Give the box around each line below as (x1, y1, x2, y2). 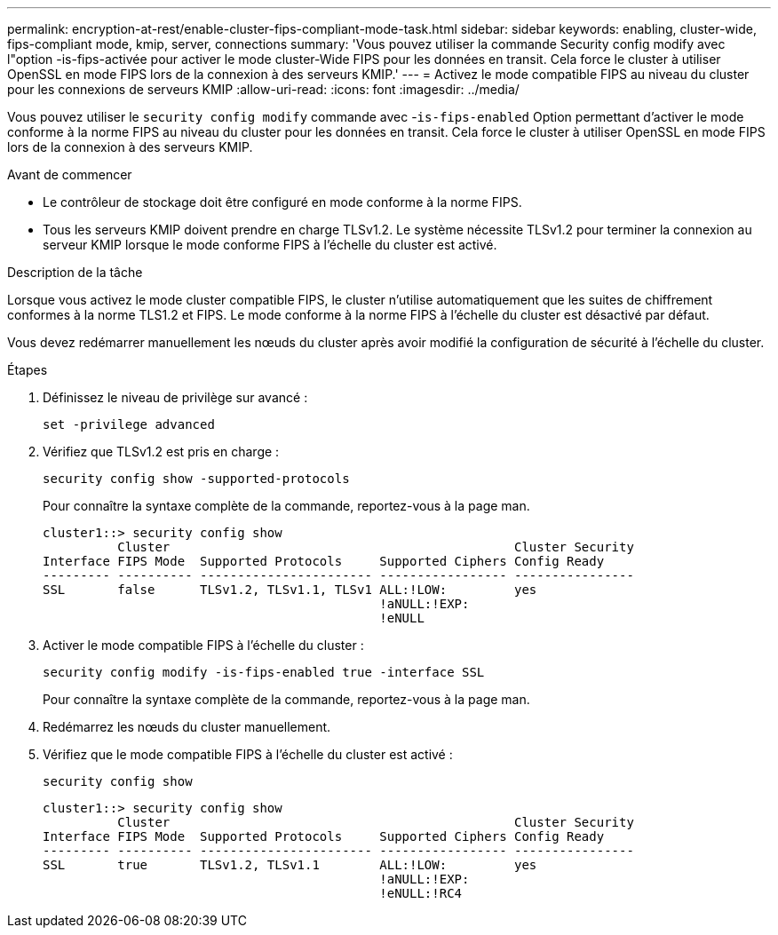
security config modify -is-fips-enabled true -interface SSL (43, 665, 485, 679)
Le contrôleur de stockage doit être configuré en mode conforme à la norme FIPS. (43, 194, 522, 210)
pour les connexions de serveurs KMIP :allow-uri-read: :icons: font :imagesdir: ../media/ (7, 82, 520, 97)
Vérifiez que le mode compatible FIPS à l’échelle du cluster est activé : (43, 747, 453, 762)
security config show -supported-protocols (43, 471, 350, 486)
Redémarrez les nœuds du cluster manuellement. (43, 719, 331, 734)
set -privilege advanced (43, 417, 215, 432)
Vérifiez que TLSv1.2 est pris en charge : (43, 444, 280, 459)
